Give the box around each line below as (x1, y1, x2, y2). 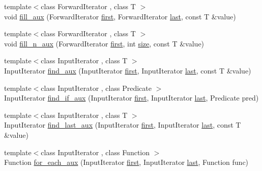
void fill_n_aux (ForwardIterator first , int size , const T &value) (4, 38, 205, 48)
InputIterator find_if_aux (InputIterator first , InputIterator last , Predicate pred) (4, 92, 259, 103)
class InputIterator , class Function (41, 146, 150, 157)
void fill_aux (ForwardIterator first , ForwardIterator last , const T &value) (4, 11, 236, 21)
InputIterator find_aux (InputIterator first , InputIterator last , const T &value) (4, 65, 251, 76)
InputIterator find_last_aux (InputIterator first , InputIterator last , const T (4, 119, 241, 130)
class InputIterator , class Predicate (41, 82, 152, 93)
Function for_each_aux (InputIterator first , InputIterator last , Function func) (4, 157, 249, 167)
